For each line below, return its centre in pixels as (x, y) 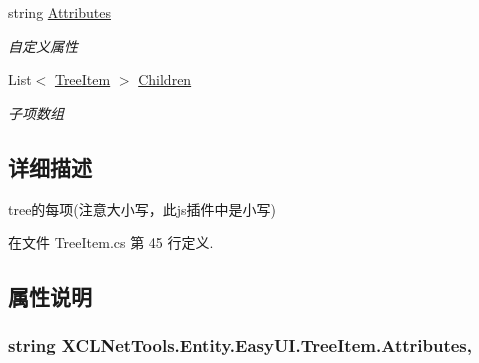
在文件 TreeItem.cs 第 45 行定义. (111, 242)
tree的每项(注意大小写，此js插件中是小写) (142, 208)
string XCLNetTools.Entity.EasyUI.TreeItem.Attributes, (240, 345)
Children (165, 79)
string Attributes (59, 12)
